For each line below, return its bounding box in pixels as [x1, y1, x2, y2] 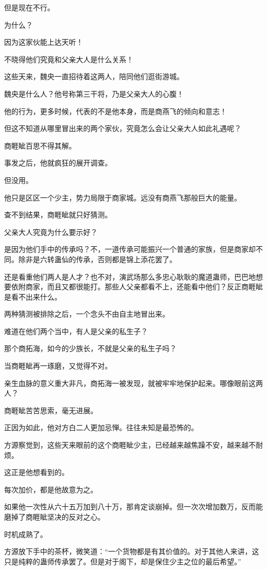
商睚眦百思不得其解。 [4, 140, 76, 151]
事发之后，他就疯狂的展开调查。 [4, 157, 112, 168]
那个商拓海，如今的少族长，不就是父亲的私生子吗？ [4, 343, 177, 354]
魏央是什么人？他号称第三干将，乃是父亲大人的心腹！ [4, 88, 184, 99]
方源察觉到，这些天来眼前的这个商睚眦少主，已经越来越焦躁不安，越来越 [4, 439, 249, 450]
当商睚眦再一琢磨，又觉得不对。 [4, 360, 112, 371]
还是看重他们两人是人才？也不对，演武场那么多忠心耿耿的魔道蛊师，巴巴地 [4, 271, 256, 282]
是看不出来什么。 [4, 291, 62, 302]
